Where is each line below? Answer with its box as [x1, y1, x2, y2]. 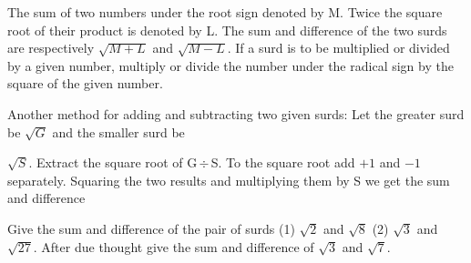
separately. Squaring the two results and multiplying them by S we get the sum [7, 170, 450, 189]
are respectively [7, 38, 95, 57]
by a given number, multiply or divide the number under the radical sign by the [7, 56, 454, 75]
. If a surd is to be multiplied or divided [227, 38, 450, 57]
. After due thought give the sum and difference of [33, 237, 314, 256]
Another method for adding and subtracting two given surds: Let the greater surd [7, 104, 465, 123]
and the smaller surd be [52, 122, 185, 141]
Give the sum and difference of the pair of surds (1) [7, 218, 295, 238]
